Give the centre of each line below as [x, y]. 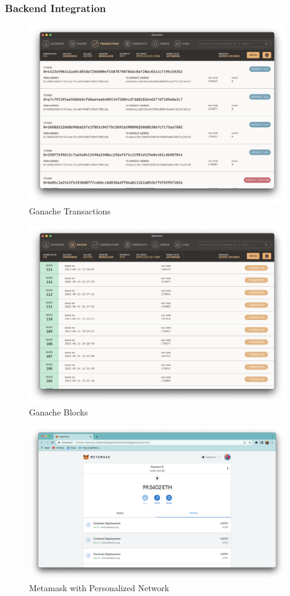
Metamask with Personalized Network [99, 588]
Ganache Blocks [59, 412]
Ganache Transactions [70, 211]
